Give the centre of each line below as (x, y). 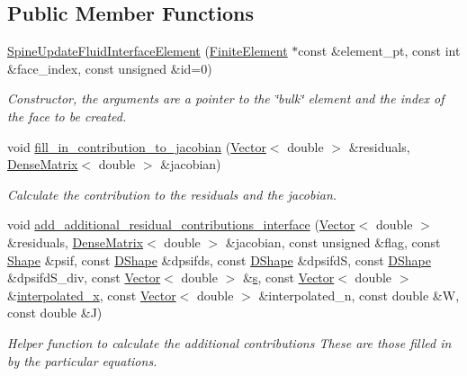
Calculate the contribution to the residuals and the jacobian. (172, 194)
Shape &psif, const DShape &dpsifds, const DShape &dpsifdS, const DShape (220, 260)
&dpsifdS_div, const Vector (84, 278)
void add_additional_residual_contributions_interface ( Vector (181, 224)
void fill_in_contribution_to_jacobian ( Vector (137, 146)
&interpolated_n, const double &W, (359, 295)
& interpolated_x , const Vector (92, 295)
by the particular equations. (82, 360)
